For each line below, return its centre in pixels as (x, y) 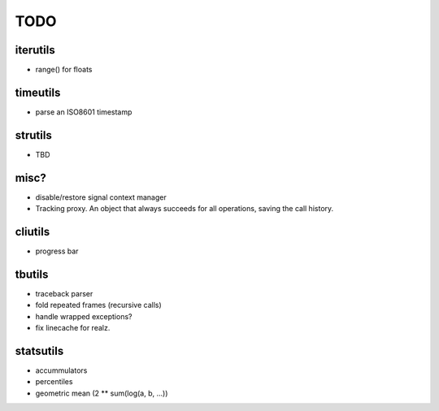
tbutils (32, 274)
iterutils (35, 50)
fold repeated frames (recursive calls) (98, 305)
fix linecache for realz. (73, 328)
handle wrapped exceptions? (84, 316)
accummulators (61, 370)
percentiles (54, 382)
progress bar (57, 251)
